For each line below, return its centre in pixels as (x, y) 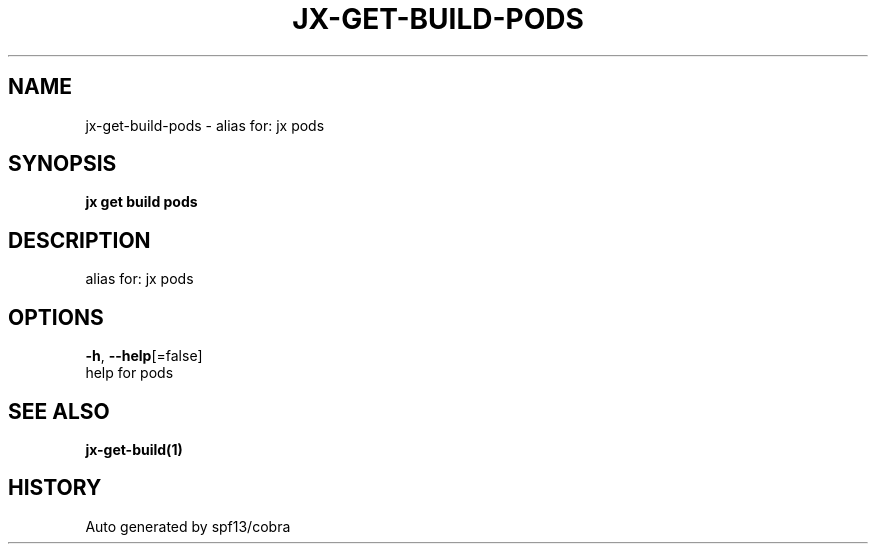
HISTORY (55, 488)
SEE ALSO (59, 411)
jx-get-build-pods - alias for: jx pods (205, 125)
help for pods (129, 373)
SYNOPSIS (62, 164)
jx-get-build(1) (134, 449)
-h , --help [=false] (144, 356)
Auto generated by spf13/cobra (188, 526)
